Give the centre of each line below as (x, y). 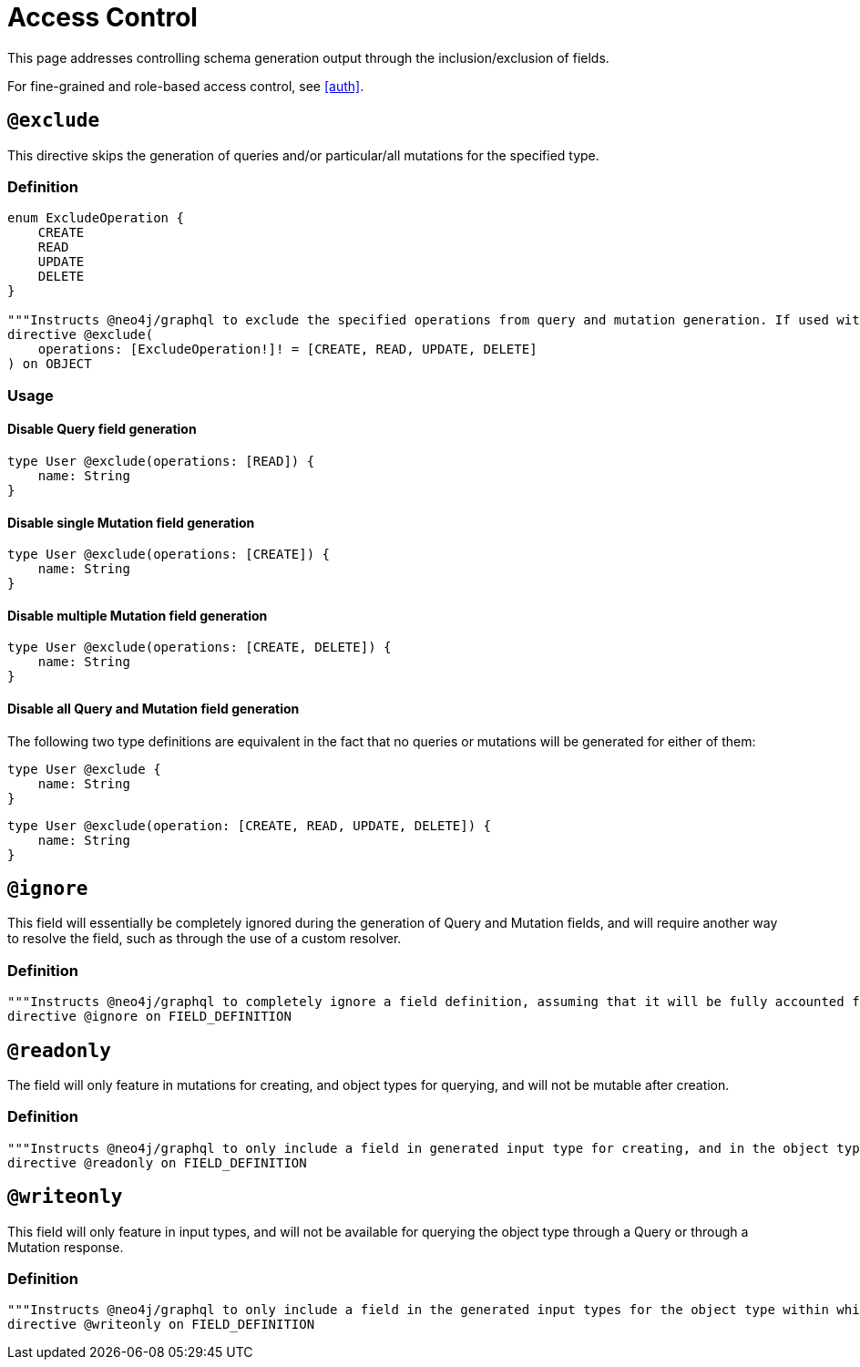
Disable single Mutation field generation (131, 522)
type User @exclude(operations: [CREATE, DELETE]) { (200, 648)
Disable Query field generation (102, 429)
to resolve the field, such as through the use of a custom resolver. (205, 939)
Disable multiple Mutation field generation (138, 615)
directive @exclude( (81, 335)
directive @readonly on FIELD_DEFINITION (157, 1162)
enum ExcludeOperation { (96, 218)
